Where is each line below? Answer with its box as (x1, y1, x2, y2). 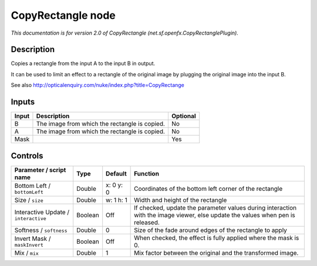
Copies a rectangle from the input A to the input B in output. (11, 60, 156, 67)
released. (134, 218, 160, 226)
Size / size (14, 196, 43, 204)
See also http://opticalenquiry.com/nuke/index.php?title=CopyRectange (11, 82, 185, 89)
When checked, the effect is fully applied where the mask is (134, 234, 299, 242)
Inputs (11, 97, 35, 107)
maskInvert (14, 242, 44, 248)
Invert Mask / (14, 235, 51, 243)
